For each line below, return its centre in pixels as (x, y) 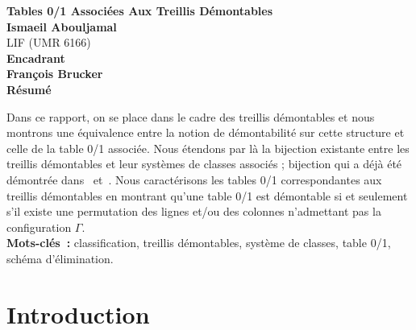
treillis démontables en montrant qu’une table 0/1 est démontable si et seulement (207, 195)
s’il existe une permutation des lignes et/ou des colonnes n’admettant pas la (194, 211)
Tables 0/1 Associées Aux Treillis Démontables (140, 10)
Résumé (29, 89)
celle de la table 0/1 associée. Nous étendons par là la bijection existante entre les (208, 148)
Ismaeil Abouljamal (62, 26)
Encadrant (36, 58)
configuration (39, 227)
